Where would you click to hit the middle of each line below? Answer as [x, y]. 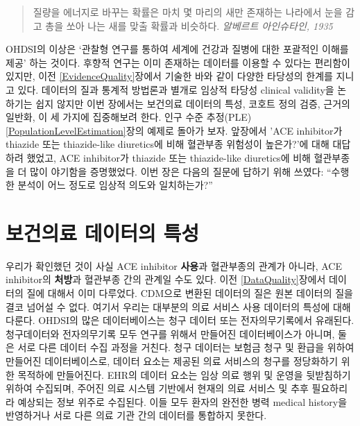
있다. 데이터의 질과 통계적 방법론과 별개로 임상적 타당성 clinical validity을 [176, 89]
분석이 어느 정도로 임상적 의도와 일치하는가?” [115, 185]
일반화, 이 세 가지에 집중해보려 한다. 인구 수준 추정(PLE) [129, 117]
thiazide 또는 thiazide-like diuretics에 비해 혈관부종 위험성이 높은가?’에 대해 [168, 144]
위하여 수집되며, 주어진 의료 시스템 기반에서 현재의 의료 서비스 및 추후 [157, 388]
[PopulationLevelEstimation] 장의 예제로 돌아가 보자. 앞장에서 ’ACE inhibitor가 [174, 130]
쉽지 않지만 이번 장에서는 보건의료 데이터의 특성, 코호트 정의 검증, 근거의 [193, 103]
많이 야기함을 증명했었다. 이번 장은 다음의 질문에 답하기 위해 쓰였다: [177, 171]
